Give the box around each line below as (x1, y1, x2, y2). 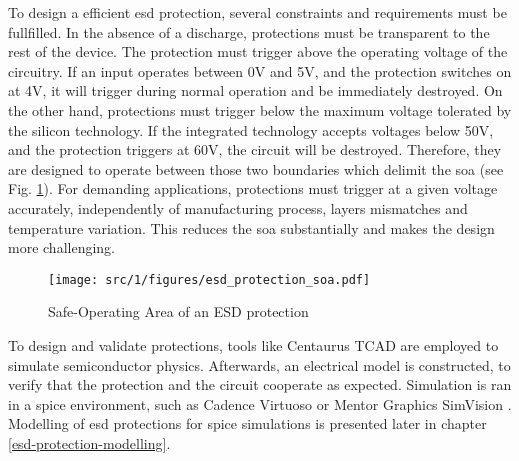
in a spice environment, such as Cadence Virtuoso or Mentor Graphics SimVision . (8, 393, 512, 414)
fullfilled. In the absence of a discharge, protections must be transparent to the (8, 21, 490, 42)
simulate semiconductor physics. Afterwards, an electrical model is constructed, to (8, 354, 511, 375)
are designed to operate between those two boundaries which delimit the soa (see (8, 158, 504, 179)
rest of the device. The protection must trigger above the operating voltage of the (8, 41, 508, 62)
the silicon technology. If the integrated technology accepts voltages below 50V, (8, 119, 494, 140)
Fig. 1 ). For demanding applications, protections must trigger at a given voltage (8, 178, 498, 199)
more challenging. (8, 237, 115, 258)
